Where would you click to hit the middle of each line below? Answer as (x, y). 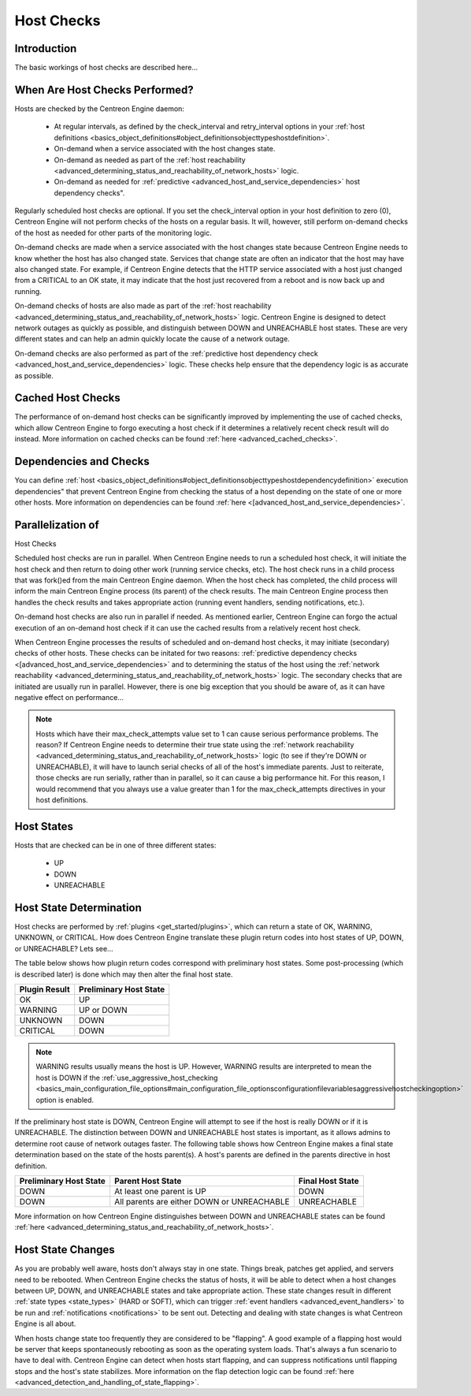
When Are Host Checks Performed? (104, 89)
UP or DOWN (103, 1010)
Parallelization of (57, 525)
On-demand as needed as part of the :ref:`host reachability (150, 160)
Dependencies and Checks (82, 462)
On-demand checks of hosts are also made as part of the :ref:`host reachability (143, 306)
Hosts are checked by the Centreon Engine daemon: (100, 108)
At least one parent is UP (160, 1191)
